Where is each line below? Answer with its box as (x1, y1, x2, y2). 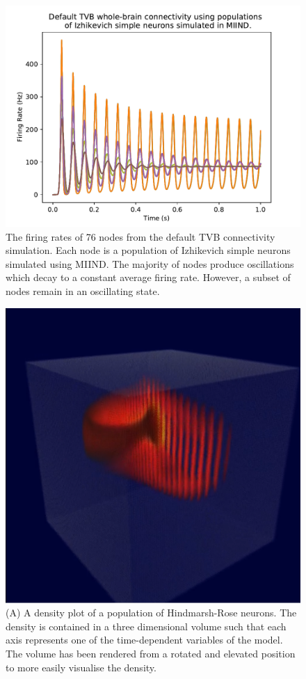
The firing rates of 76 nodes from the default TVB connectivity (6, 229, 275, 243)
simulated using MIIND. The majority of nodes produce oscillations (6, 256, 294, 271)
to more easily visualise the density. (6, 660, 156, 674)
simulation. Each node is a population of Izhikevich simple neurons (6, 243, 291, 257)
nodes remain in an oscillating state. (6, 283, 160, 298)
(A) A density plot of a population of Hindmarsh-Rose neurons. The (6, 605, 297, 620)
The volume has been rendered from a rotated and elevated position (6, 646, 296, 660)
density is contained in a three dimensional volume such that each (6, 618, 287, 633)
